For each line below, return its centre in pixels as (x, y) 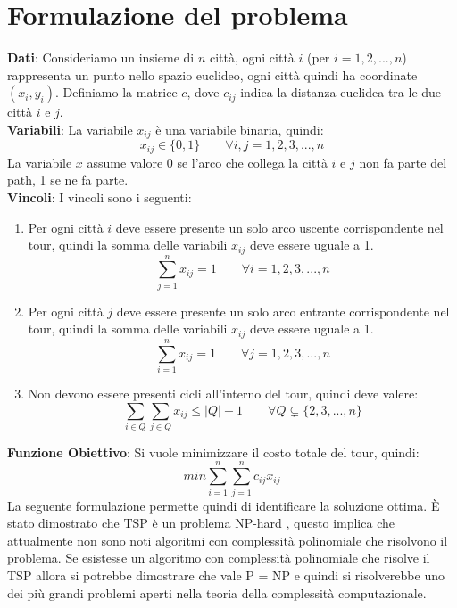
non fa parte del (403, 162)
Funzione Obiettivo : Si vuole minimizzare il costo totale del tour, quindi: (213, 452)
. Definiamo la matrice (116, 92)
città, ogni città (252, 58)
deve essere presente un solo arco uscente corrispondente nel (279, 227)
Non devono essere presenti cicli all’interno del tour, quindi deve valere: (223, 393)
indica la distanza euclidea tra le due (341, 92)
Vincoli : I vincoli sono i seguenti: (100, 197)
